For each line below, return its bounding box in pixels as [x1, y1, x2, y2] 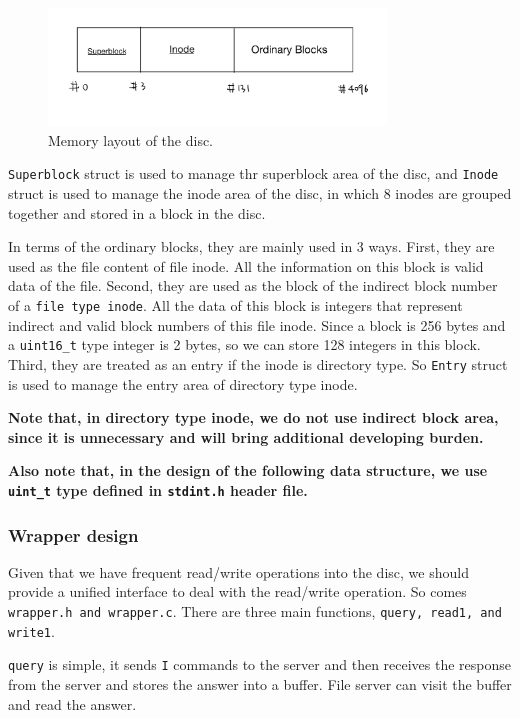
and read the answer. [8, 693, 137, 714]
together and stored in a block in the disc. [8, 202, 266, 223]
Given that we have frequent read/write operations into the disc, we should [8, 561, 469, 582]
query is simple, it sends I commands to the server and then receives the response [8, 654, 512, 675]
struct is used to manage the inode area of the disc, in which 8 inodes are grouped [8, 183, 512, 204]
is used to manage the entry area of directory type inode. [8, 373, 358, 394]
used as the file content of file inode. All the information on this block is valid [8, 255, 484, 276]
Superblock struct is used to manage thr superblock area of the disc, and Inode [8, 163, 499, 184]
